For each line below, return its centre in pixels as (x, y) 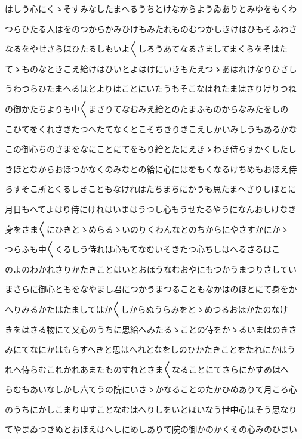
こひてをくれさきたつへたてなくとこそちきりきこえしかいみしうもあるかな (151, 129)
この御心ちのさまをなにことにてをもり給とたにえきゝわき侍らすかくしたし (151, 149)
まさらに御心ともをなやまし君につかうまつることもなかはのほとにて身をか (151, 289)
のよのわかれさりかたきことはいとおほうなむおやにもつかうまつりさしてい (151, 269)
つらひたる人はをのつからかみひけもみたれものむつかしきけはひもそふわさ (151, 28)
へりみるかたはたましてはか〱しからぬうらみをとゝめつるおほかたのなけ (147, 309)
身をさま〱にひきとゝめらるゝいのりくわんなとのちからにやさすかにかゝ (147, 229)
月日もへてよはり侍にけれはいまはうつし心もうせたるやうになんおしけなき (151, 208)
